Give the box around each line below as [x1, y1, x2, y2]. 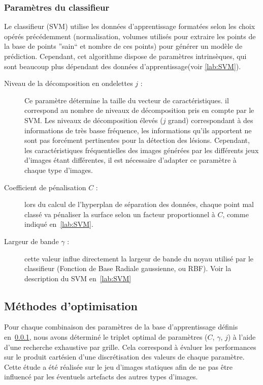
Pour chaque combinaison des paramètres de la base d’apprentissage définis [4, 321, 238, 332]
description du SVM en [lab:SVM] [24, 273, 131, 283]
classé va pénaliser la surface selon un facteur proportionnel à [24, 209, 215, 219]
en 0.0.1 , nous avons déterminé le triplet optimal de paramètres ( [4, 332, 208, 342]
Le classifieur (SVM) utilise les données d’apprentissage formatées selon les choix [4, 21, 255, 32]
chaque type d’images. [24, 164, 93, 175]
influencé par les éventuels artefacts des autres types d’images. [4, 371, 198, 382]
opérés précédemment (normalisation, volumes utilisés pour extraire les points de [4, 31, 256, 41]
